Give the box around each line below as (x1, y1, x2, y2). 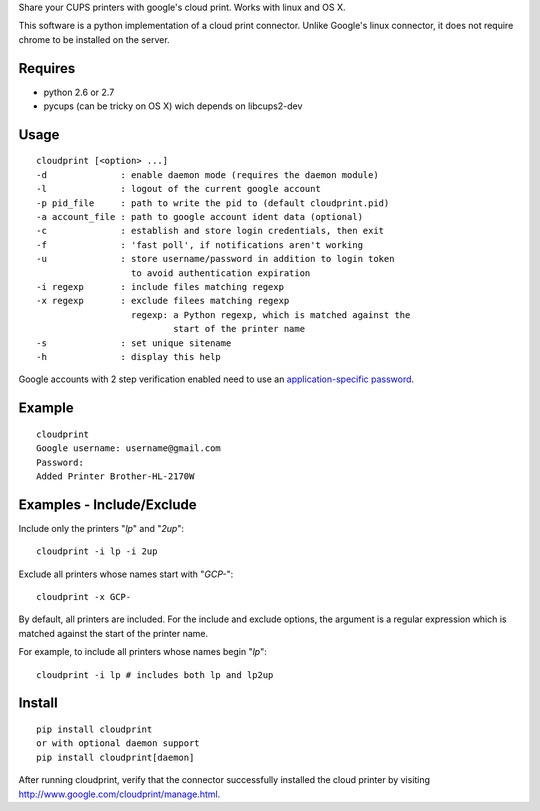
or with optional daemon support (36, 738, 200, 749)
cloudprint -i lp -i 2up (36, 546, 158, 557)
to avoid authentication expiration (130, 267, 311, 279)
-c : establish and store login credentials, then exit (36, 225, 385, 237)
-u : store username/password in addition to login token (36, 253, 395, 265)
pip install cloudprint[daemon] (36, 751, 195, 763)
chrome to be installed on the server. (18, 33, 170, 45)
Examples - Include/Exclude (18, 496, 197, 513)
